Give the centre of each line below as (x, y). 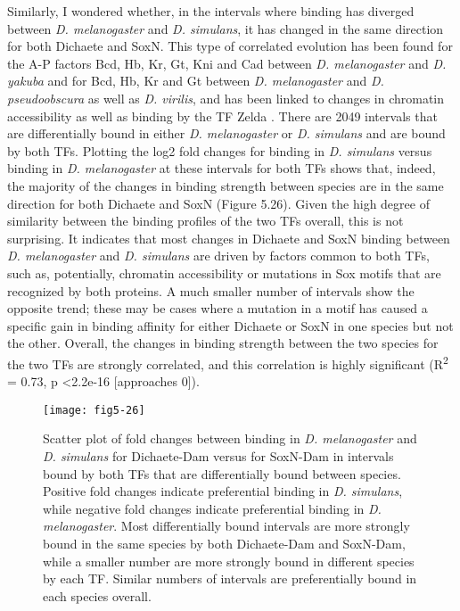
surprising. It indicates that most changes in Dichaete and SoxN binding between (229, 238)
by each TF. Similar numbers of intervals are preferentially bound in (230, 578)
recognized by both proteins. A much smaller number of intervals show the (211, 290)
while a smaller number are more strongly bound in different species (229, 561)
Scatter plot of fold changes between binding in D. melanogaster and (230, 438)
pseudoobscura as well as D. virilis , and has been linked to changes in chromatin (226, 98)
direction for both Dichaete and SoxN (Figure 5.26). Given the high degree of (218, 203)
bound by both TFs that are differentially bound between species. (222, 473)
